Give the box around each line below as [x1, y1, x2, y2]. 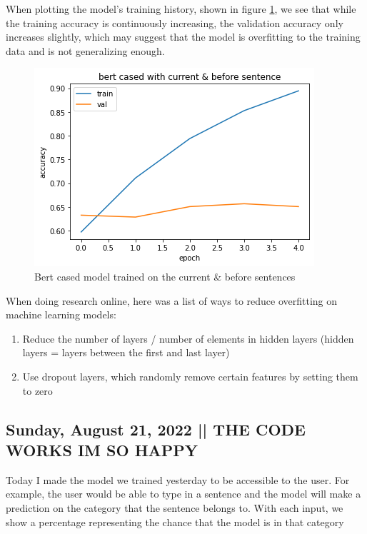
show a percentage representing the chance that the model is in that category [6, 514, 344, 529]
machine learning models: [6, 307, 116, 322]
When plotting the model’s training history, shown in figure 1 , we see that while [6, 1, 356, 16]
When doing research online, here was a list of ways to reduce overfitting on [6, 293, 338, 308]
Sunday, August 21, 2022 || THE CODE [6, 418, 306, 440]
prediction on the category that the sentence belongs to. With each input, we [6, 500, 343, 515]
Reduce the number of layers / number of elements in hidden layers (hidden [22, 331, 354, 346]
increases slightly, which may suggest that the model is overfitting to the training [6, 29, 361, 44]
